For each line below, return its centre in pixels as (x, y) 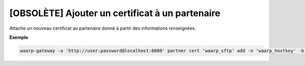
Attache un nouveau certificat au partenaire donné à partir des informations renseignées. (103, 28)
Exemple (19, 37)
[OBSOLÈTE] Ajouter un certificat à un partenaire (115, 13)
